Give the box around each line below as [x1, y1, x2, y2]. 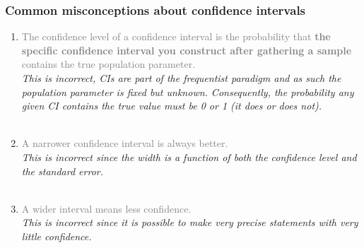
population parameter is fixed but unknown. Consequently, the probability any [21, 84, 354, 99]
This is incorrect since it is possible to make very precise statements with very [21, 215, 358, 230]
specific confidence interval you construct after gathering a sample [21, 42, 352, 57]
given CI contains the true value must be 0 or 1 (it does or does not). [21, 98, 322, 113]
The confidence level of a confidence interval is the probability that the [21, 29, 331, 44]
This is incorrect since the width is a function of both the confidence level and [21, 149, 357, 164]
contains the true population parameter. [21, 57, 196, 71]
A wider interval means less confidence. [21, 201, 192, 215]
